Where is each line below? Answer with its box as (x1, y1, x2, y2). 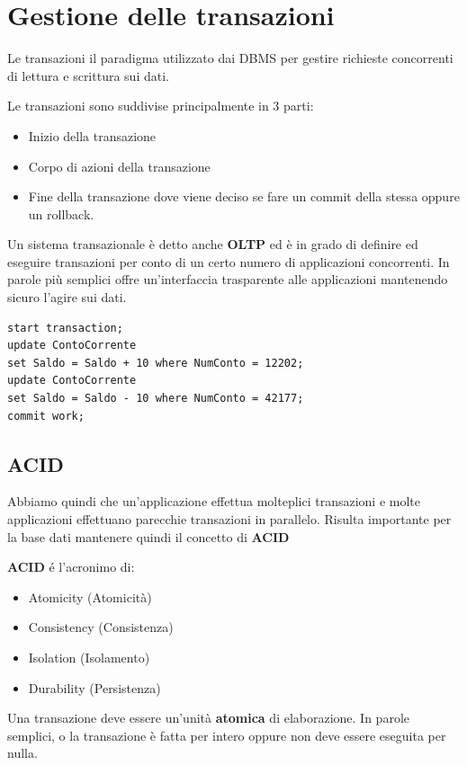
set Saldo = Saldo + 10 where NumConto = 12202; (7, 356, 304, 369)
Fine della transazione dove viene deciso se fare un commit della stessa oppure (28, 187, 460, 206)
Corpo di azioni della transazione (28, 156, 211, 175)
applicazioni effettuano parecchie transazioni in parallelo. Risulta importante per (7, 510, 452, 529)
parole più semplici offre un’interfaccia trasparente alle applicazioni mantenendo (7, 270, 448, 289)
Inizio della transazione (28, 126, 157, 145)
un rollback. (28, 204, 94, 223)
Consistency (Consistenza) (28, 618, 174, 636)
